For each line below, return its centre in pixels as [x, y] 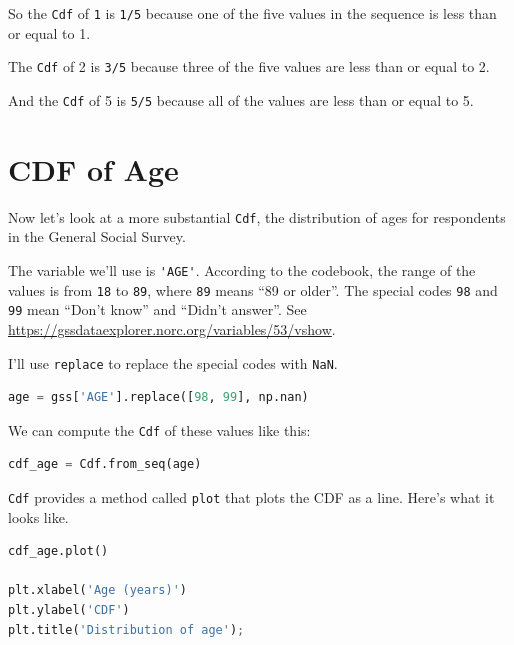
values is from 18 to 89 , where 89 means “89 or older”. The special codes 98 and [253, 289]
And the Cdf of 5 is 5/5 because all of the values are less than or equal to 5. [241, 99]
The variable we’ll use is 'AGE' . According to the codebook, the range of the [242, 269]
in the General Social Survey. [97, 236]
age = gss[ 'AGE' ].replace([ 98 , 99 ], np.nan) [158, 397]
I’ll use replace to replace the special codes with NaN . [173, 362]
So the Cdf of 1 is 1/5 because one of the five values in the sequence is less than [252, 13]
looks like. [38, 516]
